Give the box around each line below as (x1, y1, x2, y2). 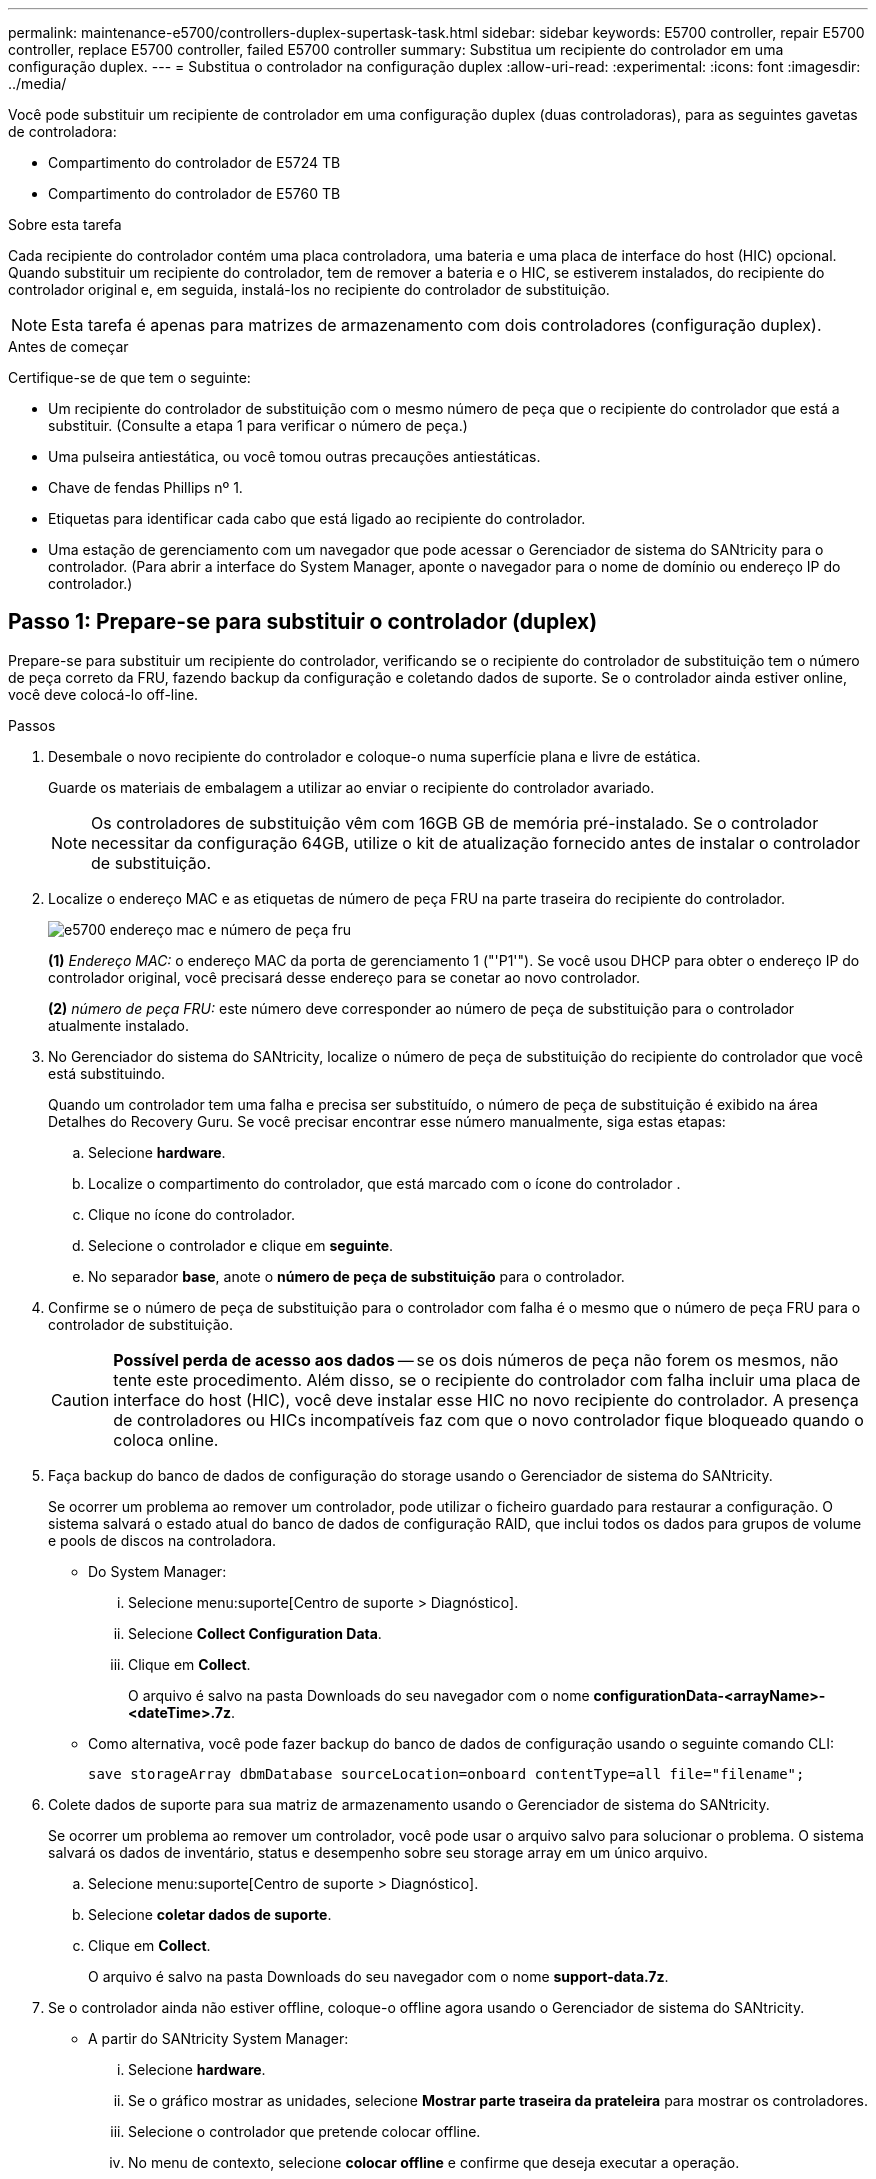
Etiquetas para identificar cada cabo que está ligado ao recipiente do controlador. (48, 510, 586, 527)
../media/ (8, 75, 67, 92)
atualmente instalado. (48, 1016, 190, 1034)
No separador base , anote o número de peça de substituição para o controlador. (88, 1267, 625, 1285)
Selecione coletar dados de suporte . (88, 1905, 332, 1923)
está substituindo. (48, 1064, 166, 1082)
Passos (8, 716, 56, 734)
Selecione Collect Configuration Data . (128, 1624, 382, 1642)
